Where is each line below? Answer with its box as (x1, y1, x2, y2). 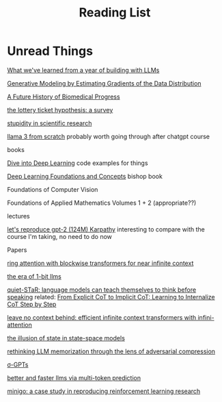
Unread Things (7, 43, 94, 59)
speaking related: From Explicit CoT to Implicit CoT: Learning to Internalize (7, 292, 215, 301)
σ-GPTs (7, 360, 29, 368)
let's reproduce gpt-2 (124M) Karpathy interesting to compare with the (7, 225, 205, 234)
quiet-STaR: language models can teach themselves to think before (7, 286, 197, 294)
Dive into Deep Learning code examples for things (7, 159, 148, 167)
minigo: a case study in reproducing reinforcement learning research (7, 387, 201, 395)
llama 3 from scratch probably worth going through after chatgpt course (7, 132, 210, 140)
